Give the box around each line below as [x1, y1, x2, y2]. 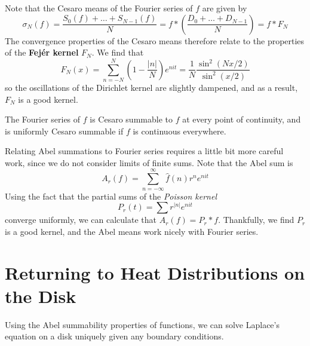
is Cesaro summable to [90, 113, 173, 125]
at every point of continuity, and [182, 113, 301, 125]
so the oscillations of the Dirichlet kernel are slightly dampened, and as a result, [5, 81, 298, 93]
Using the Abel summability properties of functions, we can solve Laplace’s [5, 318, 280, 330]
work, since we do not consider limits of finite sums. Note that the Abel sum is [5, 156, 293, 169]
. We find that [91, 46, 144, 59]
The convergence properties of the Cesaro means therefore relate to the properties [5, 34, 305, 47]
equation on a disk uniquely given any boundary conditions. [5, 330, 224, 342]
